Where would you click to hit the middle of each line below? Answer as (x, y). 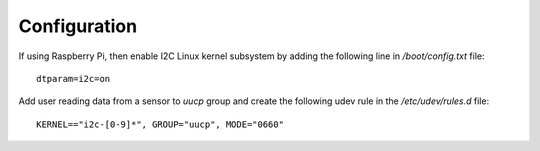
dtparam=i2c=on (73, 78)
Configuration (78, 26)
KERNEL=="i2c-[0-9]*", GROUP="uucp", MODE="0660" (160, 124)
